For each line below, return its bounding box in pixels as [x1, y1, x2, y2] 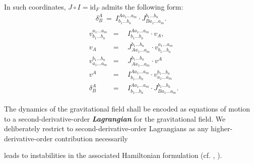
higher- [211, 123, 233, 134]
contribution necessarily [54, 133, 128, 143]
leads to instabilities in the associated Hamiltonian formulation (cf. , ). [4, 150, 222, 160]
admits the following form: [101, 2, 183, 12]
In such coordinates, [4, 2, 66, 12]
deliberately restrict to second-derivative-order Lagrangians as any [4, 123, 209, 134]
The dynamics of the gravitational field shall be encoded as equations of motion [4, 103, 250, 114]
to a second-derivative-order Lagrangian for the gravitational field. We [4, 113, 226, 124]
